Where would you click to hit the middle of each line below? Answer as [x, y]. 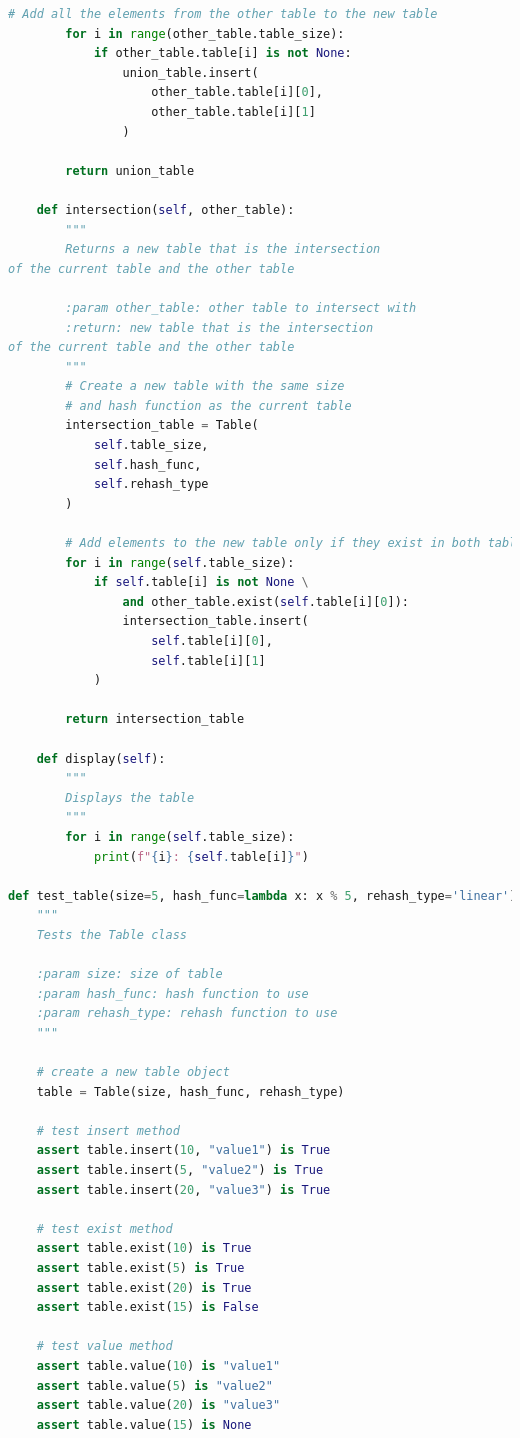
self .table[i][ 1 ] [208, 660]
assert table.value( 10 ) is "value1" [158, 1365]
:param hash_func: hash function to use [172, 993]
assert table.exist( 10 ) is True [144, 1248]
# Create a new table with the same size [205, 386]
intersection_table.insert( [215, 621]
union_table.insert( [190, 72]
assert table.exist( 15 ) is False [147, 1307]
